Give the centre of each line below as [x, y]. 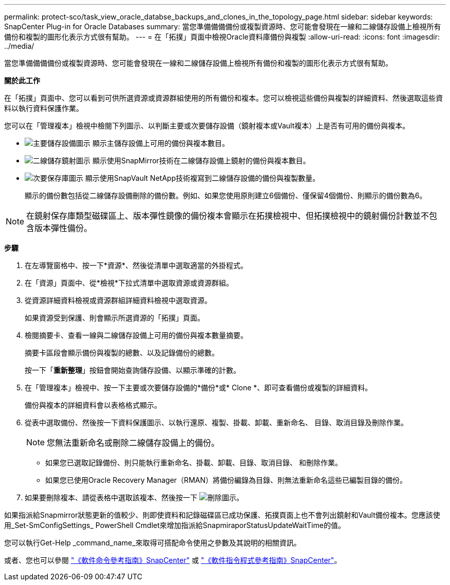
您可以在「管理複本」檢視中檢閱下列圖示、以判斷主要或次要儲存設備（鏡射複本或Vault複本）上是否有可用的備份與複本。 [207, 126]
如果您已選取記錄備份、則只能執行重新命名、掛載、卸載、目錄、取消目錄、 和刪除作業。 [194, 463]
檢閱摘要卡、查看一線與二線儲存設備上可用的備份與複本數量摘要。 [136, 335]
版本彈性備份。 [63, 228]
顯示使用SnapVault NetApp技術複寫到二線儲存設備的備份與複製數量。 [202, 178]
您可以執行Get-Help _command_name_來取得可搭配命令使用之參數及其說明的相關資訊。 [153, 543]
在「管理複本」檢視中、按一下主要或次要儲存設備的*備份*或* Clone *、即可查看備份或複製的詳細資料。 [199, 388]
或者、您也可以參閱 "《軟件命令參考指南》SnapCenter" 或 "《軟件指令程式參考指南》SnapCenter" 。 [173, 560]
